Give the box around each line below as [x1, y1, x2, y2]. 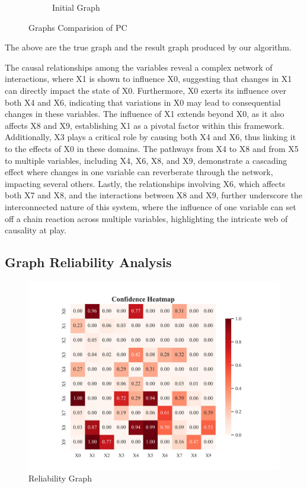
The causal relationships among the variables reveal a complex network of [5, 61, 273, 73]
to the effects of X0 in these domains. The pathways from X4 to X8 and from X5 [5, 142, 299, 154]
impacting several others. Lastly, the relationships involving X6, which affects [5, 177, 286, 189]
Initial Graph [52, 1, 100, 13]
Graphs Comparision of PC [28, 21, 127, 33]
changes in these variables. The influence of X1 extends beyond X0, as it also [5, 107, 284, 120]
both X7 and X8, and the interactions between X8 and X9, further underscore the [5, 189, 303, 201]
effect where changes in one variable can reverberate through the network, [5, 166, 273, 178]
